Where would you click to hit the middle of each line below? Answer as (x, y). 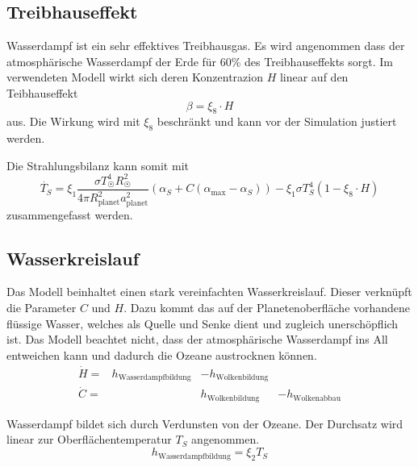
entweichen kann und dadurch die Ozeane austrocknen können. (162, 354)
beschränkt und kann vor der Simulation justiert (277, 121)
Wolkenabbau (317, 398)
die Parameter (42, 308)
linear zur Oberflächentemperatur (89, 439)
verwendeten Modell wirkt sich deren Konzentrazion (135, 77)
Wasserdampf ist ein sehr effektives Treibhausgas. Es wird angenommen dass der (206, 46)
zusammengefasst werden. (70, 214)
